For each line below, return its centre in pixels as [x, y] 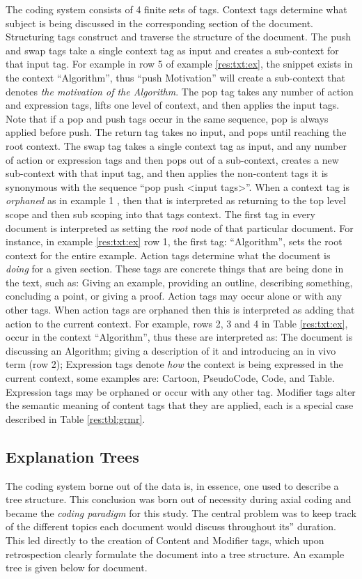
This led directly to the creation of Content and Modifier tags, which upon [165, 540]
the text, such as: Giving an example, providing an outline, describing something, [179, 282]
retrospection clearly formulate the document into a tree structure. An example [175, 554]
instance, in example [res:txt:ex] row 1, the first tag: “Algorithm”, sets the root [174, 241]
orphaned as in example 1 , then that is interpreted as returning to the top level [176, 200]
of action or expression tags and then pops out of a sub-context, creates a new [172, 159]
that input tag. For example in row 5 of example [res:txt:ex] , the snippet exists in [179, 64]
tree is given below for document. [77, 568]
